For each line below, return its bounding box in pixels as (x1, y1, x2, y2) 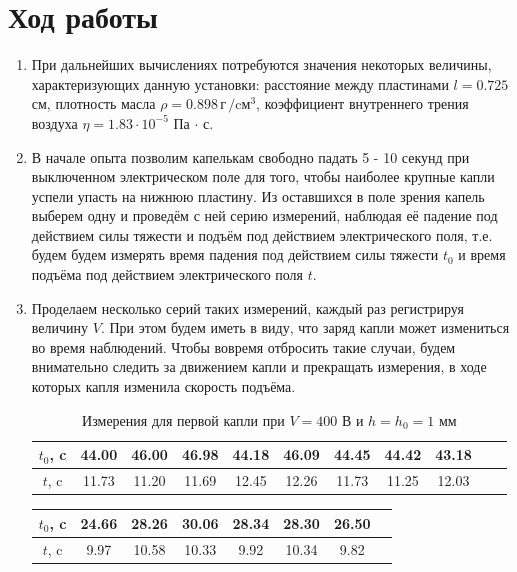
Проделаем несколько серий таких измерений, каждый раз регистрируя (31, 297, 464, 318)
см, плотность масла (31, 93, 156, 114)
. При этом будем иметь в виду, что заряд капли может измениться (100, 317, 510, 338)
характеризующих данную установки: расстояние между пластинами (31, 73, 449, 94)
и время (458, 244, 506, 265)
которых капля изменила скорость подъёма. (31, 376, 296, 397)
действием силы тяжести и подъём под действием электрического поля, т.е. (31, 224, 493, 245)
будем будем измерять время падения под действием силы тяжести (31, 244, 439, 265)
